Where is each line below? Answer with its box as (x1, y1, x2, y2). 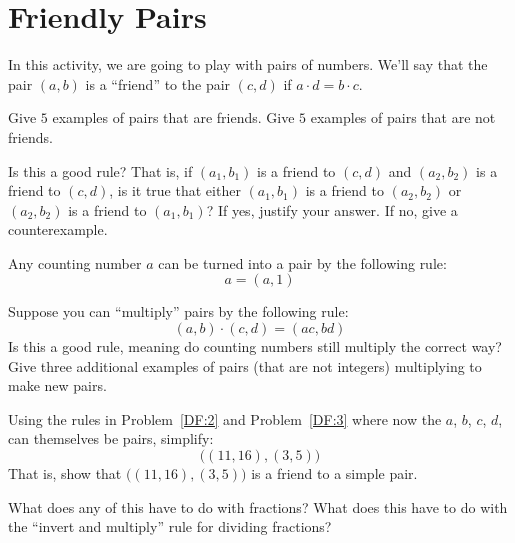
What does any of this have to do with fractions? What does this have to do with (8, 496, 508, 517)
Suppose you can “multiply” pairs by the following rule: (8, 301, 349, 322)
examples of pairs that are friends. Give (52, 107, 295, 128)
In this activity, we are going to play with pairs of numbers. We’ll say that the (8, 54, 488, 75)
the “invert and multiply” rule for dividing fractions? (8, 516, 332, 537)
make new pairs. (8, 375, 107, 396)
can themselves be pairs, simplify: (8, 428, 214, 449)
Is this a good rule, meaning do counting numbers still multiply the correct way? (8, 336, 502, 357)
